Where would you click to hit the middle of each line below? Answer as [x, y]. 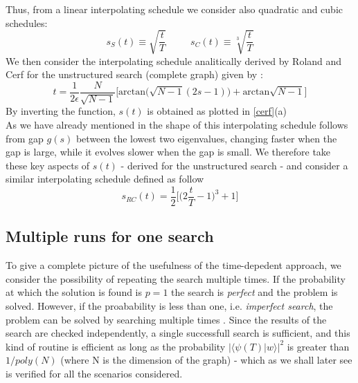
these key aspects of [48, 165]
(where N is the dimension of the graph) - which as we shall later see [206, 360]
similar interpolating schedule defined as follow [105, 179]
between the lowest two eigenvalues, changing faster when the [206, 138]
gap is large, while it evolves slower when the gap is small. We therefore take [168, 152]
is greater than [318, 346]
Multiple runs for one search [110, 236]
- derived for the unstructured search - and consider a [234, 165]
